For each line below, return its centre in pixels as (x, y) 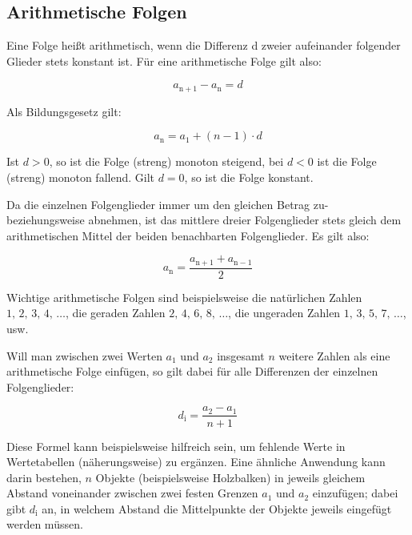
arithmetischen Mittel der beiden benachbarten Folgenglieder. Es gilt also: (188, 235)
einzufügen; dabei (355, 493)
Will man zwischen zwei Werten (84, 355)
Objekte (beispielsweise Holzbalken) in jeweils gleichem (230, 477)
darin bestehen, (44, 477)
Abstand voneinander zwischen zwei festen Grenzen (132, 493)
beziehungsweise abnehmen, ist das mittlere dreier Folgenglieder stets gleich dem (204, 220)
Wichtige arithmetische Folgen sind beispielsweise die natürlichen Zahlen (184, 297)
